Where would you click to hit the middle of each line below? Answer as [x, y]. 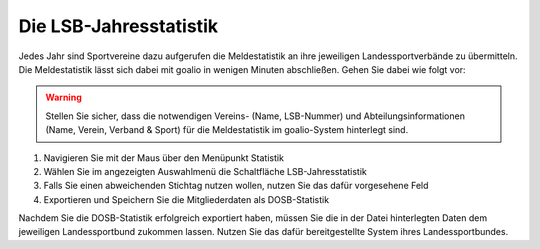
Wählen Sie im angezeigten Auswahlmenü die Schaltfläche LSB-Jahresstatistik [205, 171]
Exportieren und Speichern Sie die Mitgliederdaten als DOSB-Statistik [186, 199]
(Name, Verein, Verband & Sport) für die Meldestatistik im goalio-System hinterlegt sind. [227, 130]
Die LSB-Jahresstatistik [118, 26]
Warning [63, 97]
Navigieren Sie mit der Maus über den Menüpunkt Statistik [164, 157]
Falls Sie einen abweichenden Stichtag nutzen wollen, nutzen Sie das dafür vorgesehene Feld [236, 186]
